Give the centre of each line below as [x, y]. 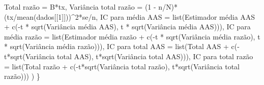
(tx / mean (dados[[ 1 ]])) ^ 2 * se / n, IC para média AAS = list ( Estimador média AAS [130, 16]
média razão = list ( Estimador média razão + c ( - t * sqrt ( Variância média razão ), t [132, 36]
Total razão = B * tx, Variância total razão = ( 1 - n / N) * [91, 7]
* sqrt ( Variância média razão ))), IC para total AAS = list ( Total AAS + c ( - [122, 46]
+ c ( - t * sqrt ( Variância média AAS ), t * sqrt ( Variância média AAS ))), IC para [127, 27]
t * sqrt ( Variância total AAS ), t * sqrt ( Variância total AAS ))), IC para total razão [129, 56]
